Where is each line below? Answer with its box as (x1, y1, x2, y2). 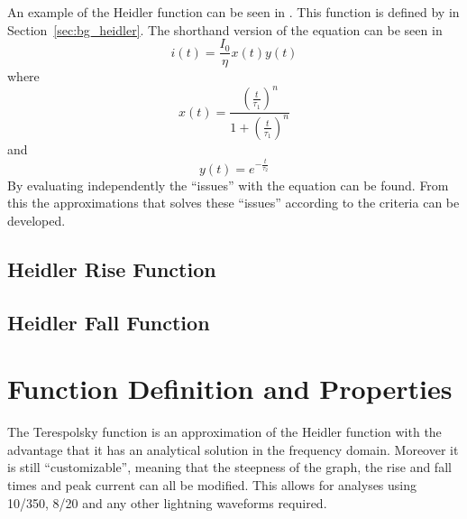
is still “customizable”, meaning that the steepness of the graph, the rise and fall (7, 458, 452, 477)
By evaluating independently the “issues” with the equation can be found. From (7, 175, 449, 194)
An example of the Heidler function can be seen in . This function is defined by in (7, 3, 460, 21)
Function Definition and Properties (7, 370, 453, 407)
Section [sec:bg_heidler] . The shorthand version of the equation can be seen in (7, 20, 443, 39)
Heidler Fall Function (7, 308, 210, 336)
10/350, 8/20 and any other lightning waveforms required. (7, 493, 327, 512)
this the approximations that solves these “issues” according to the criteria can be (7, 193, 460, 212)
